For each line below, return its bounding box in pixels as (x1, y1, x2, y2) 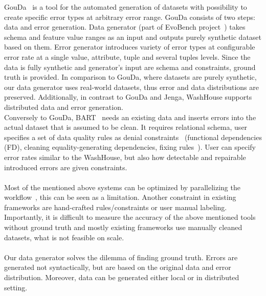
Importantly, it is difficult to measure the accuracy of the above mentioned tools (4, 212, 256, 222)
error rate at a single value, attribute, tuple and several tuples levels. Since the (4, 51, 251, 62)
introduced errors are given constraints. (4, 162, 127, 172)
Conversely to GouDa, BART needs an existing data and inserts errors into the (4, 111, 256, 122)
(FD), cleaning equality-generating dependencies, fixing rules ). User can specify (4, 142, 256, 152)
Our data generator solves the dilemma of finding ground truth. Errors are (4, 252, 238, 262)
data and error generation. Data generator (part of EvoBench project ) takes (4, 21, 246, 32)
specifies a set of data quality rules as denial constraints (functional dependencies (4, 131, 262, 142)
